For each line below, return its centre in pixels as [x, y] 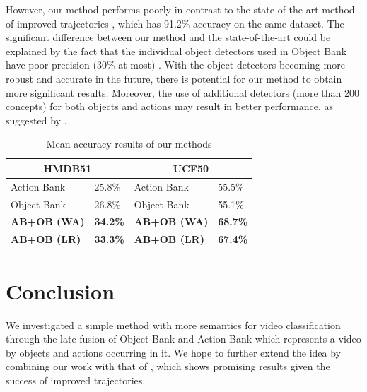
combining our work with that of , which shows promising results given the [168, 366]
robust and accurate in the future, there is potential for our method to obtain [174, 78]
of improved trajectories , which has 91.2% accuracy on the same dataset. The [175, 23]
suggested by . [36, 120]
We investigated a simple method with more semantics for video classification [173, 325]
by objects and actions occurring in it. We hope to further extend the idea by [174, 352]
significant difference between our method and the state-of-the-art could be [168, 37]
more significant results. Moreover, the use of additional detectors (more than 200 [182, 92]
